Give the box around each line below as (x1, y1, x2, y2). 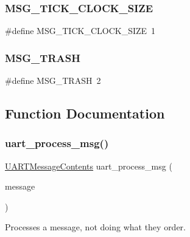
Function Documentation (5, 104, 165, 123)
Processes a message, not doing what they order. (5, 221, 186, 233)
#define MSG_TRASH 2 (5, 74, 101, 87)
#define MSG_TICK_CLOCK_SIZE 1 (5, 24, 156, 37)
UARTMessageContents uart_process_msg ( (5, 159, 172, 172)
